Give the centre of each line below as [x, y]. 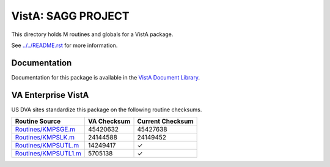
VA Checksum [109, 121]
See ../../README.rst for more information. [64, 45]
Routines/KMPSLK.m [45, 138]
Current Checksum [165, 121]
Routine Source [38, 121]
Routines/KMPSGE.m [45, 130]
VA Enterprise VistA [50, 95]
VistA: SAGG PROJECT [70, 16]
